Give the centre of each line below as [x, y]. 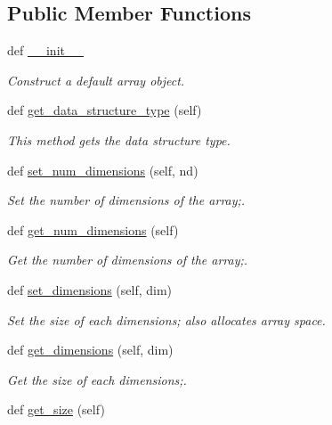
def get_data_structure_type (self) [105, 110]
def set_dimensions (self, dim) [90, 289]
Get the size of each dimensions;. [97, 379]
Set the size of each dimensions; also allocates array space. [166, 319]
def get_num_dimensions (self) [93, 229]
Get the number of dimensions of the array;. [128, 260]
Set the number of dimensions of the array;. [126, 200]
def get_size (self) [56, 409]
